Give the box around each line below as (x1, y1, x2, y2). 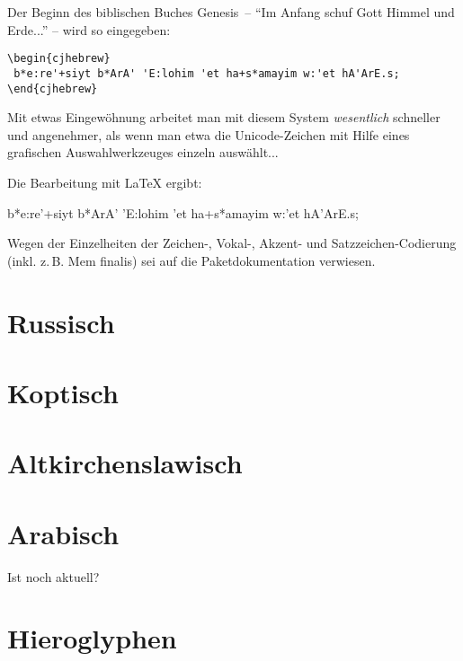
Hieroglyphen (7, 620, 177, 657)
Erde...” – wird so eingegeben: (7, 20, 171, 39)
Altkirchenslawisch (7, 445, 243, 481)
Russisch (7, 304, 115, 340)
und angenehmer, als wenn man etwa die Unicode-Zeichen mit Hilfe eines (7, 125, 410, 144)
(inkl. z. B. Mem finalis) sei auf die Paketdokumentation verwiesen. (7, 251, 376, 269)
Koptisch (7, 374, 119, 410)
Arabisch (7, 515, 120, 551)
